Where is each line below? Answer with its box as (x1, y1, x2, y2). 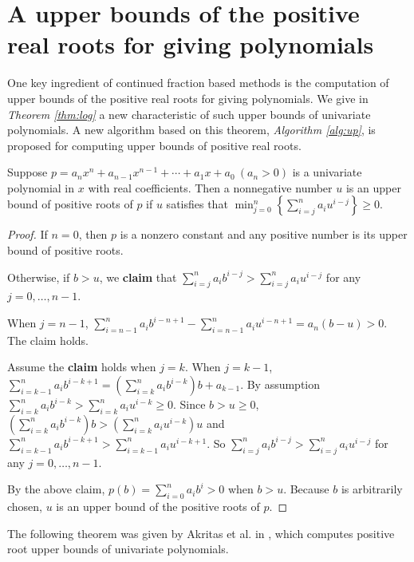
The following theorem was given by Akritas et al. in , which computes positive (7, 524, 395, 541)
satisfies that (166, 196, 228, 212)
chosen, (7, 498, 43, 515)
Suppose (7, 164, 48, 180)
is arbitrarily (341, 481, 403, 497)
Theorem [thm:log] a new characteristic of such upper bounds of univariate (7, 105, 371, 122)
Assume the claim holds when (7, 358, 156, 375)
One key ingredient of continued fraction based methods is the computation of (7, 74, 389, 91)
